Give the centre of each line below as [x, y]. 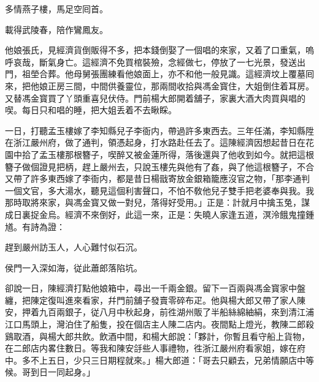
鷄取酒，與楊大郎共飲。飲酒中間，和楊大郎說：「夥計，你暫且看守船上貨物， [157, 336]
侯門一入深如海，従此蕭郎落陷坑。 [74, 267]
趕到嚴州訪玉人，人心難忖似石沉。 [74, 247]
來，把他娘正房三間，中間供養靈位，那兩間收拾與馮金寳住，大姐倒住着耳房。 [159, 85]
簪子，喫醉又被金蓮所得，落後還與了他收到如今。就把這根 [198, 154]
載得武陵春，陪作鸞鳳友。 [56, 29]
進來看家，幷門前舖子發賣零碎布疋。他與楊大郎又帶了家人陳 [185, 300]
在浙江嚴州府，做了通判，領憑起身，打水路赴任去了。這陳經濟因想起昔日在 [155, 142]
